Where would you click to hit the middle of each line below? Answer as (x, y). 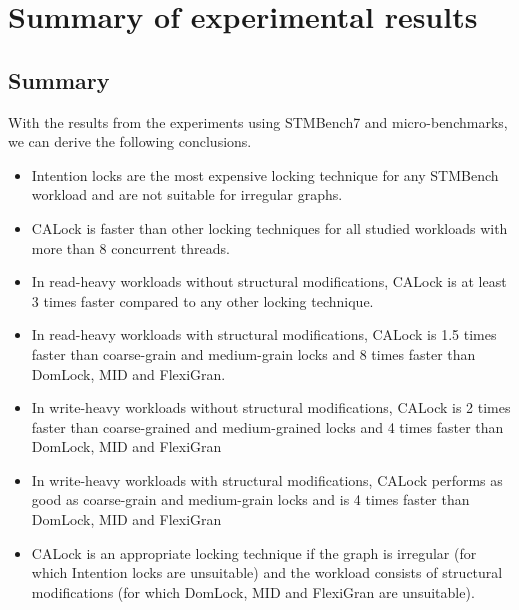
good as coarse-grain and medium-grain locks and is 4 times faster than (250, 499)
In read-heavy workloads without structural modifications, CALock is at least (269, 281)
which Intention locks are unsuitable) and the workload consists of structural (267, 572)
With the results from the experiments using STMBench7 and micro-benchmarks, (258, 121)
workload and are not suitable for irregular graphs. (187, 194)
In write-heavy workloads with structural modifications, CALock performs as (267, 479)
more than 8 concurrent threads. (130, 247)
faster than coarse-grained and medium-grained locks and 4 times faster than (267, 426)
